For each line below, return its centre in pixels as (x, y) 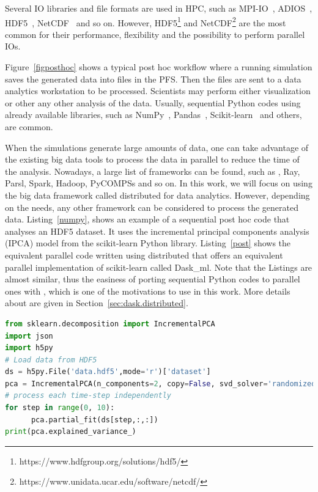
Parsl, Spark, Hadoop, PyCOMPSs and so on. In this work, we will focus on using (159, 183)
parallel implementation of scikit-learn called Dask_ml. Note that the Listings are (159, 267)
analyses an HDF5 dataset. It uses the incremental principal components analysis (157, 231)
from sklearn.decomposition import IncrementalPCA (110, 324)
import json (29, 336)
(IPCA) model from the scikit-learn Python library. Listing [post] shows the (148, 243)
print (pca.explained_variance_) (71, 432)
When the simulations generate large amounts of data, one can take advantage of (157, 147)
